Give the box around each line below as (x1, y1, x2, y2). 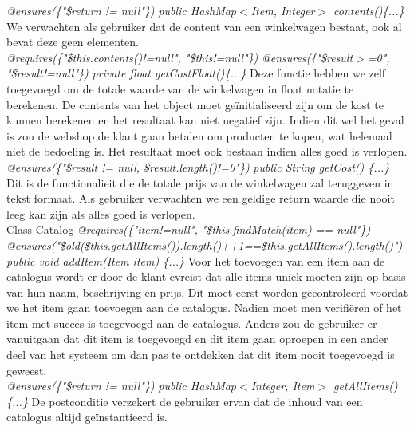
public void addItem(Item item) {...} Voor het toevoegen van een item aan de (6, 252, 385, 269)
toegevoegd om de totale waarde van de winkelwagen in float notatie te (6, 80, 354, 97)
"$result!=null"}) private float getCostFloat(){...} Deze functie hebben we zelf (6, 65, 386, 81)
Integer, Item (250, 377, 315, 394)
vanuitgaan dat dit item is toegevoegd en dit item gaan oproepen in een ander (6, 330, 388, 347)
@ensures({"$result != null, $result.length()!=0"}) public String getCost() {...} (6, 158, 390, 175)
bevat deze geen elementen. (6, 34, 140, 50)
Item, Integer (250, 2, 315, 18)
